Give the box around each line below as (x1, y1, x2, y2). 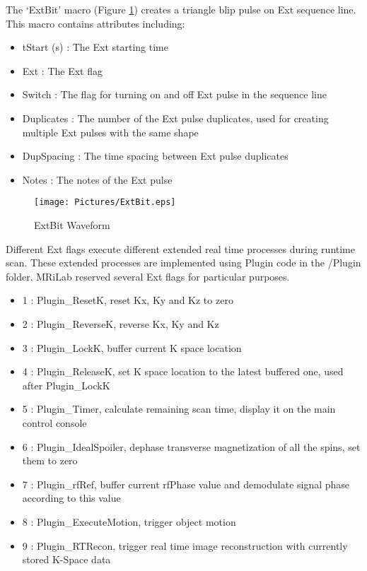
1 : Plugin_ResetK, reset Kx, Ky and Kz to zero (22, 293, 233, 307)
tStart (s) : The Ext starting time (22, 40, 168, 54)
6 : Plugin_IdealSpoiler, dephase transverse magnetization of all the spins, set (22, 439, 361, 454)
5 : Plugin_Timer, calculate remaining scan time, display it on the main (22, 401, 336, 416)
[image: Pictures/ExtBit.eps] (34, 197, 176, 208)
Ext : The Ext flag (22, 63, 103, 78)
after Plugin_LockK (22, 377, 110, 392)
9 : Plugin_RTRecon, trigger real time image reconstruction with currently (22, 538, 348, 553)
